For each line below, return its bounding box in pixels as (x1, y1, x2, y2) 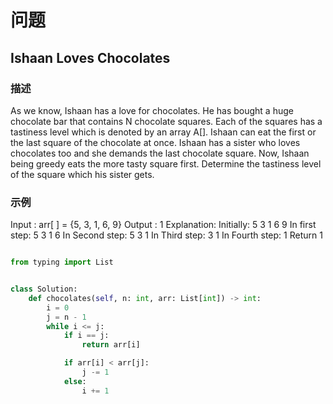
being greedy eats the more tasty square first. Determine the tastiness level (10, 157, 322, 170)
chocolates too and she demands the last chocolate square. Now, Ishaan (10, 147, 310, 159)
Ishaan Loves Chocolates (10, 49, 171, 66)
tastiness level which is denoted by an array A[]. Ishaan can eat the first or (10, 126, 317, 138)
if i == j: (63, 331, 110, 341)
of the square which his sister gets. (10, 168, 155, 180)
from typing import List (10, 257, 114, 268)
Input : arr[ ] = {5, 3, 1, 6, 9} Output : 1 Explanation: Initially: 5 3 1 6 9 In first (10, 219, 317, 231)
